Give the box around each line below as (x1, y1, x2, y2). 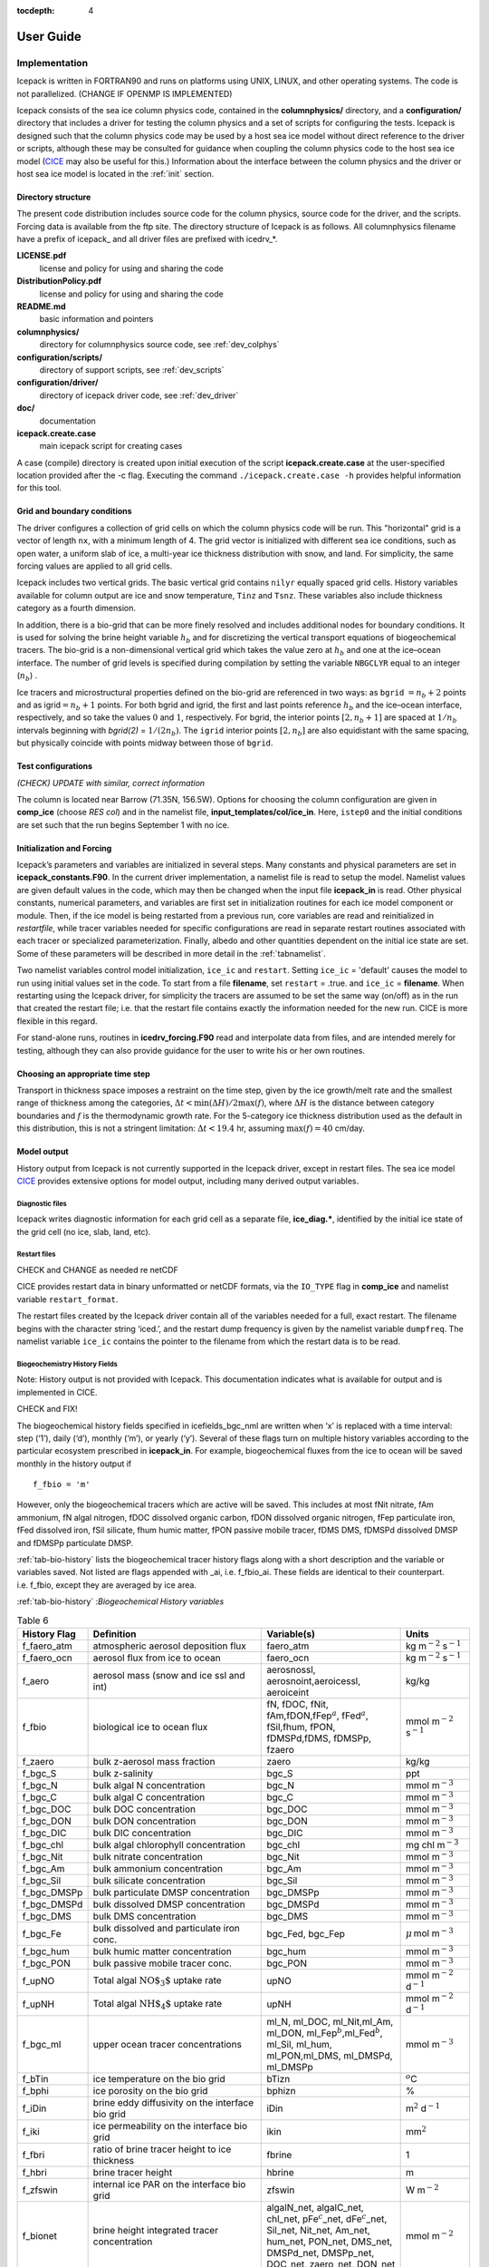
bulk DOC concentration (92, 1803, 197, 1815)
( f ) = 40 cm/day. (302, 1123, 366, 1133)
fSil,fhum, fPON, (266, 1720, 336, 1733)
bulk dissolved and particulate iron (92, 1922, 240, 1934)
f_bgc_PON (22, 1957, 72, 1970)
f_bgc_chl (22, 1838, 63, 1851)
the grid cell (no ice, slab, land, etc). (16, 1226, 151, 1237)
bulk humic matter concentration (92, 1945, 233, 1958)
